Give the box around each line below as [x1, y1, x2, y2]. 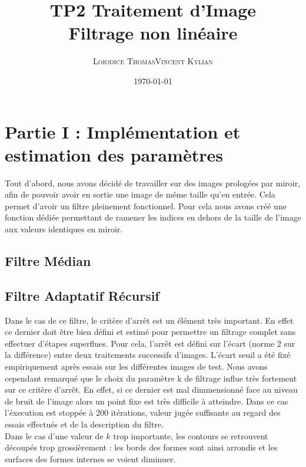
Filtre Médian [5, 251, 91, 269]
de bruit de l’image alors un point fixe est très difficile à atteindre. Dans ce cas [5, 394, 288, 407]
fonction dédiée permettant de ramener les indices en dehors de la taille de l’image [5, 211, 301, 223]
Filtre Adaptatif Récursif [5, 286, 159, 304]
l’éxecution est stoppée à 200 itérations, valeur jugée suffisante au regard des [5, 406, 281, 419]
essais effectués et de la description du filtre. [5, 417, 164, 430]
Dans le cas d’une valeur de [5, 429, 104, 442]
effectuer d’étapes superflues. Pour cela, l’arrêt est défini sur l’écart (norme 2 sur [5, 337, 295, 349]
